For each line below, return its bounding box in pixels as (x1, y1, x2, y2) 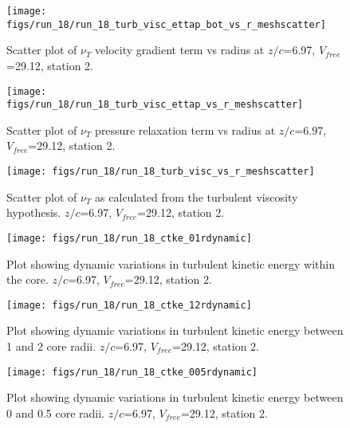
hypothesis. (6, 204, 61, 221)
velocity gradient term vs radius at (95, 41, 265, 58)
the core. (6, 271, 49, 288)
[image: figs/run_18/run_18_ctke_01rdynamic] (6, 232, 252, 244)
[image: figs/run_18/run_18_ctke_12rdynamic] (6, 299, 252, 311)
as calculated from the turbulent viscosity (95, 188, 298, 205)
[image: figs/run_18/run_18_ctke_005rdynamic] (6, 366, 258, 378)
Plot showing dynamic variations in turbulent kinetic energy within (6, 255, 335, 272)
